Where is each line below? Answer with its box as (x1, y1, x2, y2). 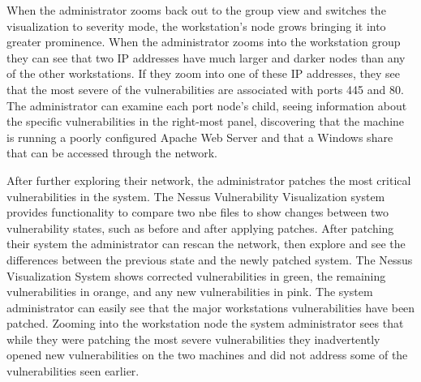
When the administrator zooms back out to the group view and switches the (6, 2, 386, 18)
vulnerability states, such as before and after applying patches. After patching (6, 219, 394, 236)
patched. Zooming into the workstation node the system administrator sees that (6, 315, 404, 332)
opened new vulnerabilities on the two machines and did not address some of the (6, 346, 408, 363)
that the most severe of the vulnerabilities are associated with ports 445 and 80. (6, 80, 404, 97)
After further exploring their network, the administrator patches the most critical (6, 171, 411, 188)
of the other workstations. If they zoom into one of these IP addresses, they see (6, 65, 400, 82)
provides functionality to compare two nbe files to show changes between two (6, 204, 389, 221)
